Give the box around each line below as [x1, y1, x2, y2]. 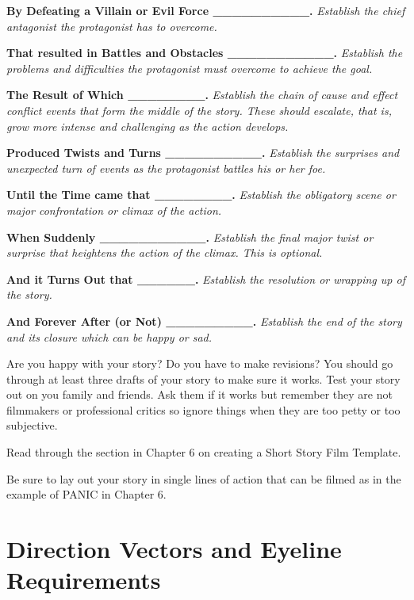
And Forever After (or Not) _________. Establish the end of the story [6, 312, 402, 329]
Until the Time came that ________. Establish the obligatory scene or [6, 186, 396, 203]
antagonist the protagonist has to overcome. [6, 17, 217, 34]
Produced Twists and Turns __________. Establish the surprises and [6, 144, 400, 161]
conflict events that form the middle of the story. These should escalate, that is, [6, 101, 392, 118]
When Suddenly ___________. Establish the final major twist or [6, 228, 374, 245]
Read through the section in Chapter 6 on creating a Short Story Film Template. [6, 444, 401, 461]
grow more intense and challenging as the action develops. [6, 117, 289, 134]
